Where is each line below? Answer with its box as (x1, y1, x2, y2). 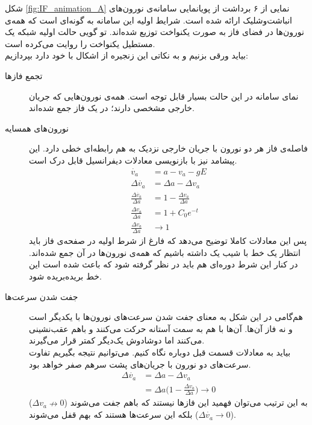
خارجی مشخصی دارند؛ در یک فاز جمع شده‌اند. (29, 101, 195, 114)
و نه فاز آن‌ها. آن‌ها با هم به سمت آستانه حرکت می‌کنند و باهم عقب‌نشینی (29, 322, 293, 334)
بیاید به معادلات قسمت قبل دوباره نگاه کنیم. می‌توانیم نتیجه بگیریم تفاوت (29, 345, 291, 358)
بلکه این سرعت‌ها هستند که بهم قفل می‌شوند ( (29, 408, 199, 421)
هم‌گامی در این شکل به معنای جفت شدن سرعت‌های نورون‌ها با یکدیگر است (29, 310, 303, 323)
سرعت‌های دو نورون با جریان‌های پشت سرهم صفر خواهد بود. (29, 357, 251, 370)
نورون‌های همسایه (5, 121, 69, 134)
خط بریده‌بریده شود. (29, 270, 102, 283)
